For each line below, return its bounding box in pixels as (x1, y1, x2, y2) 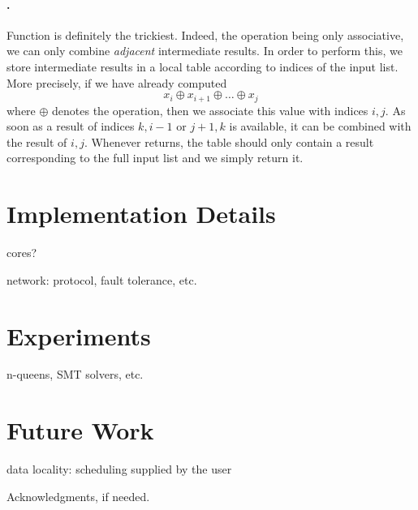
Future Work (6, 414, 154, 447)
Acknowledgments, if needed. (6, 487, 150, 504)
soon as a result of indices (6, 118, 135, 135)
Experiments (6, 319, 151, 352)
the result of (6, 133, 67, 150)
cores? (6, 244, 37, 261)
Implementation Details (6, 197, 276, 230)
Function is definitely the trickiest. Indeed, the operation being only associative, (6, 26, 404, 43)
